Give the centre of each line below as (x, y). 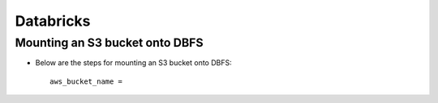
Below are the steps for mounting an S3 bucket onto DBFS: (133, 63)
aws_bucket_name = (86, 81)
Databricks (53, 21)
